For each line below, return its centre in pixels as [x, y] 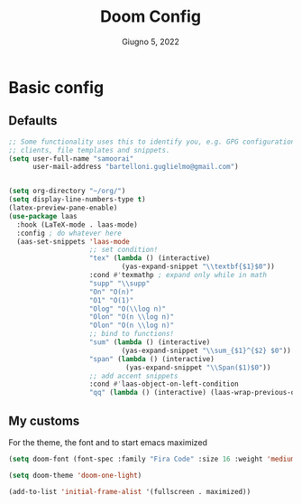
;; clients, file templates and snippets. [89, 150]
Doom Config [151, 17]
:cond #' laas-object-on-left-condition [164, 384]
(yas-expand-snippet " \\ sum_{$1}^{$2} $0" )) [206, 350]
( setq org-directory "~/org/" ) [67, 191]
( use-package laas [43, 216]
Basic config [56, 87]
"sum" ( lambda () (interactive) [150, 342]
